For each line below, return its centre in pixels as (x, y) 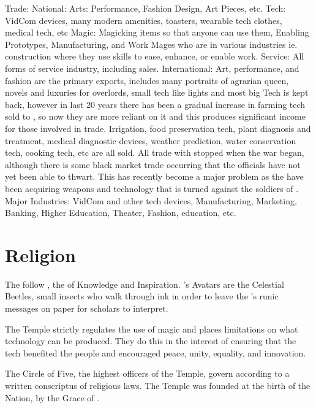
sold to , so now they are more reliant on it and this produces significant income (155, 116)
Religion (40, 254)
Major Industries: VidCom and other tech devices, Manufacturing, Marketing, (151, 200)
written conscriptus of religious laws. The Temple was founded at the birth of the (158, 385)
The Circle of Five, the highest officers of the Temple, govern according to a (147, 373)
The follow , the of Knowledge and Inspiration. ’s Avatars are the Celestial (145, 284)
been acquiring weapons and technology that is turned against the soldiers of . (152, 188)
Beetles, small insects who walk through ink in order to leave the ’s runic (142, 296)
